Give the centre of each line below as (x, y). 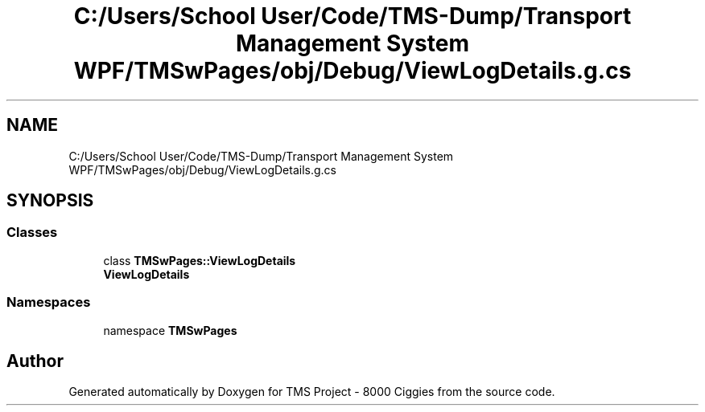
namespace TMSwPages (170, 330)
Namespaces (49, 302)
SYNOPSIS (50, 201)
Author (35, 361)
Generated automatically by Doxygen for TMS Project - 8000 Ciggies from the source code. (312, 392)
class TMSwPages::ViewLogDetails (200, 260)
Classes (32, 233)
